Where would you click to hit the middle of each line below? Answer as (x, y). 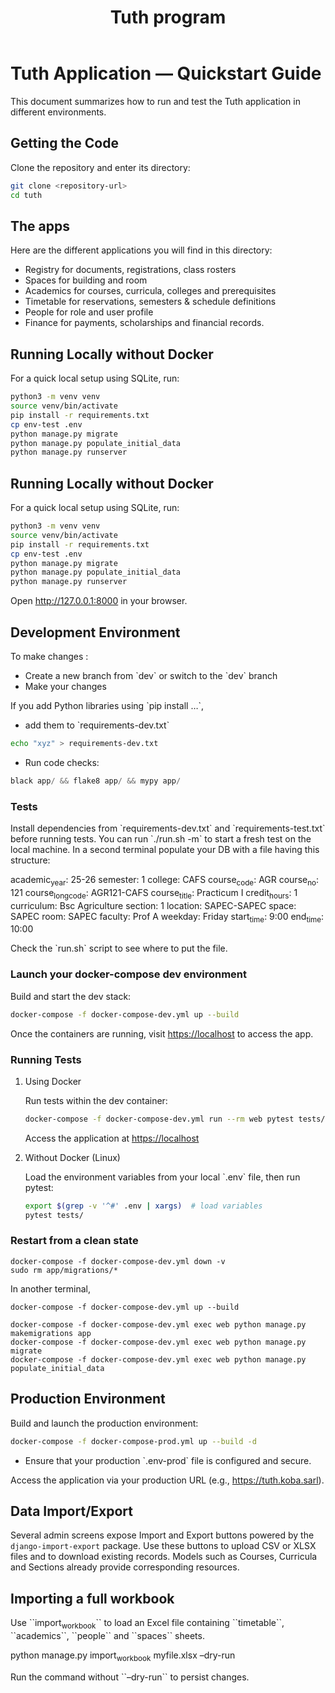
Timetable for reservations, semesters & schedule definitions (150, 302)
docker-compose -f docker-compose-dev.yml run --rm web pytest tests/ (175, 1119)
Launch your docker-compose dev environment (129, 974)
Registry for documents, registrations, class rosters (130, 270)
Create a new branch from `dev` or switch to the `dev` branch (151, 675)
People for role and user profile (89, 312)
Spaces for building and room (86, 280)
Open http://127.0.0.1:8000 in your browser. (99, 601)
